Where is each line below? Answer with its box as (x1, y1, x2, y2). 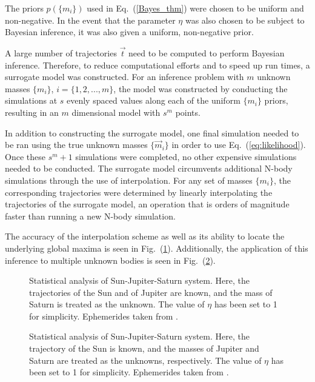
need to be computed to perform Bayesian (128, 47, 285, 59)
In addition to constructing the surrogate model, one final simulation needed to (5, 126, 299, 139)
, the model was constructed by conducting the (113, 82, 288, 95)
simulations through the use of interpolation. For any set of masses (5, 173, 253, 186)
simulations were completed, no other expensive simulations (75, 150, 297, 163)
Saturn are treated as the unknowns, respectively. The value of (29, 354, 262, 366)
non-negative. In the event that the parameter (5, 13, 176, 26)
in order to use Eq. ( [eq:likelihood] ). (171, 138, 306, 151)
